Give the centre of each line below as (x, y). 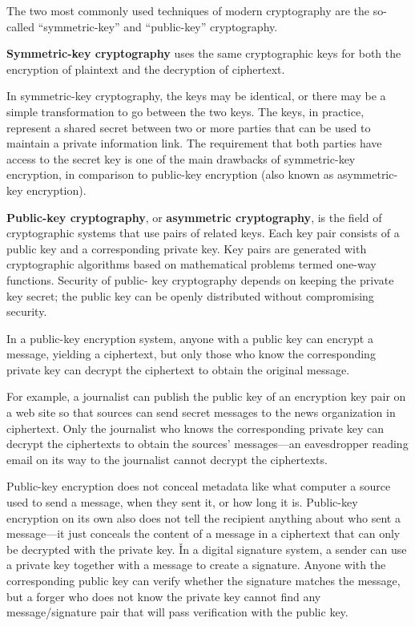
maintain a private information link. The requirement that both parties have (194, 143)
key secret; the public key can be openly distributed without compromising (190, 295)
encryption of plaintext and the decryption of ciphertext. (146, 69)
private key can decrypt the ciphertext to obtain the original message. (178, 369)
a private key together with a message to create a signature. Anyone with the (196, 565)
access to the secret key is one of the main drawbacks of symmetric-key (181, 158)
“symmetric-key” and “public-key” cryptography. (158, 26)
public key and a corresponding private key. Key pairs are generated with (187, 248)
